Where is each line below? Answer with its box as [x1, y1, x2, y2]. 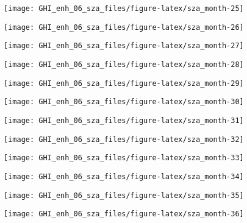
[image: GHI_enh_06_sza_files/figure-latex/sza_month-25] [4, 4, 244, 13]
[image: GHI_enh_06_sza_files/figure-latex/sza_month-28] [4, 60, 244, 69]
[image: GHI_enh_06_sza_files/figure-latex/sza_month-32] [4, 135, 244, 144]
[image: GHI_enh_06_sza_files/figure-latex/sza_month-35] [4, 191, 244, 200]
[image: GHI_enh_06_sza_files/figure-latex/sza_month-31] [4, 116, 244, 125]
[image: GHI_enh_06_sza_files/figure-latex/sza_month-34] [4, 172, 244, 181]
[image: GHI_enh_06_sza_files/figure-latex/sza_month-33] [4, 154, 244, 163]
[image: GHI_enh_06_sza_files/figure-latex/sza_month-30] [4, 97, 244, 107]
